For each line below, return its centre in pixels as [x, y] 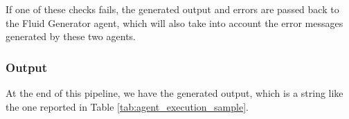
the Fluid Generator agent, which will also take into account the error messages [174, 22]
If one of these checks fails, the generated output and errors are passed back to [172, 9]
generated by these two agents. [71, 36]
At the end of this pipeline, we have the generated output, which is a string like [174, 93]
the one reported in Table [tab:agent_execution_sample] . [127, 106]
